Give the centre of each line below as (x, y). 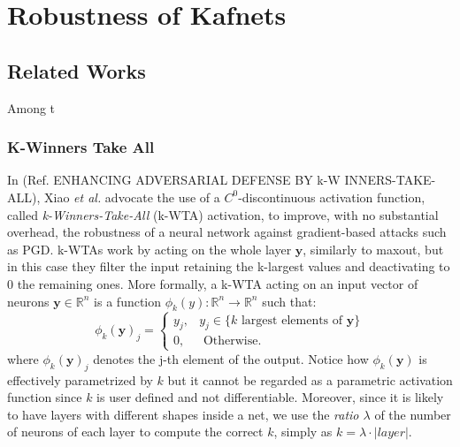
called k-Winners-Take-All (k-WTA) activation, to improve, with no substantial (223, 214)
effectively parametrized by (80, 379)
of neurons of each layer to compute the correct (135, 432)
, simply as (303, 432)
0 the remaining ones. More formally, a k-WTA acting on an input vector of (213, 283)
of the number (413, 414)
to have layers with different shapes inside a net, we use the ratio (183, 414)
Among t (31, 107)
